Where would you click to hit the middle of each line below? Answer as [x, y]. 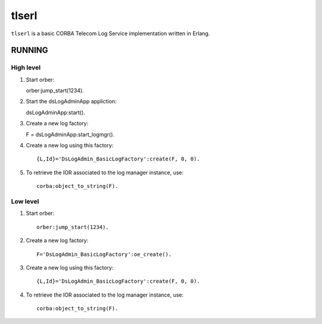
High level [26, 67]
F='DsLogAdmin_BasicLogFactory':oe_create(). [104, 254]
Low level [25, 201]
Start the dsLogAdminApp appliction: [71, 101]
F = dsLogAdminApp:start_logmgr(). [70, 134]
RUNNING [30, 50]
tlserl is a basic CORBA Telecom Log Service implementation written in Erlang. [110, 33]
